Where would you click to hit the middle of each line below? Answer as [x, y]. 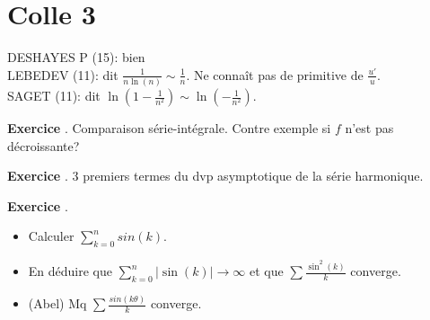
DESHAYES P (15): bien [76, 57]
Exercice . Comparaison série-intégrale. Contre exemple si [169, 128]
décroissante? [44, 145]
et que [267, 271]
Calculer [51, 236]
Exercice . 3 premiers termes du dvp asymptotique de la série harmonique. [215, 176]
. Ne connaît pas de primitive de [275, 74]
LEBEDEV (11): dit [63, 74]
